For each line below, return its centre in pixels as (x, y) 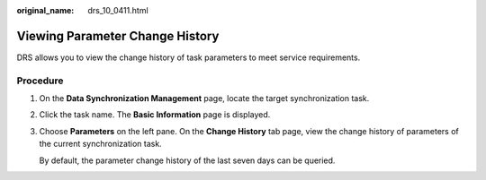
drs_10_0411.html (118, 10)
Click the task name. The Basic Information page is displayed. (155, 115)
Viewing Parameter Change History (118, 36)
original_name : (45, 10)
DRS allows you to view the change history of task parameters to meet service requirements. (189, 57)
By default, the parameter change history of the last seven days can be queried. (187, 160)
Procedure (40, 81)
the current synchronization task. (100, 144)
